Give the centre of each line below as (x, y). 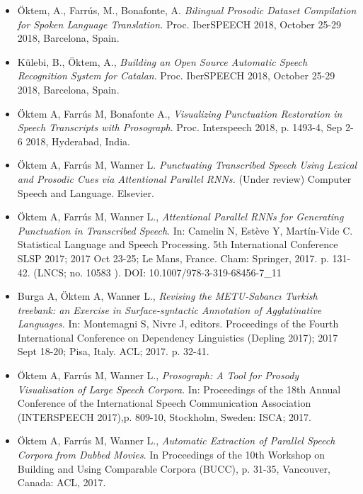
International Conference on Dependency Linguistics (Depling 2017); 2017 (178, 337)
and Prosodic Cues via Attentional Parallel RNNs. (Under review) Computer (184, 178)
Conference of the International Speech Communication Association (164, 403)
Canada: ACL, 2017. (62, 482)
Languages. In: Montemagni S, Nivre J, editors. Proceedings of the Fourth (178, 324)
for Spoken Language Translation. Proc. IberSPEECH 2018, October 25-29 (179, 24)
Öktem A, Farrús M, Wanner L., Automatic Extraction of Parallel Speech (176, 440)
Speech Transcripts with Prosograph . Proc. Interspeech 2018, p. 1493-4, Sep (180, 127)
